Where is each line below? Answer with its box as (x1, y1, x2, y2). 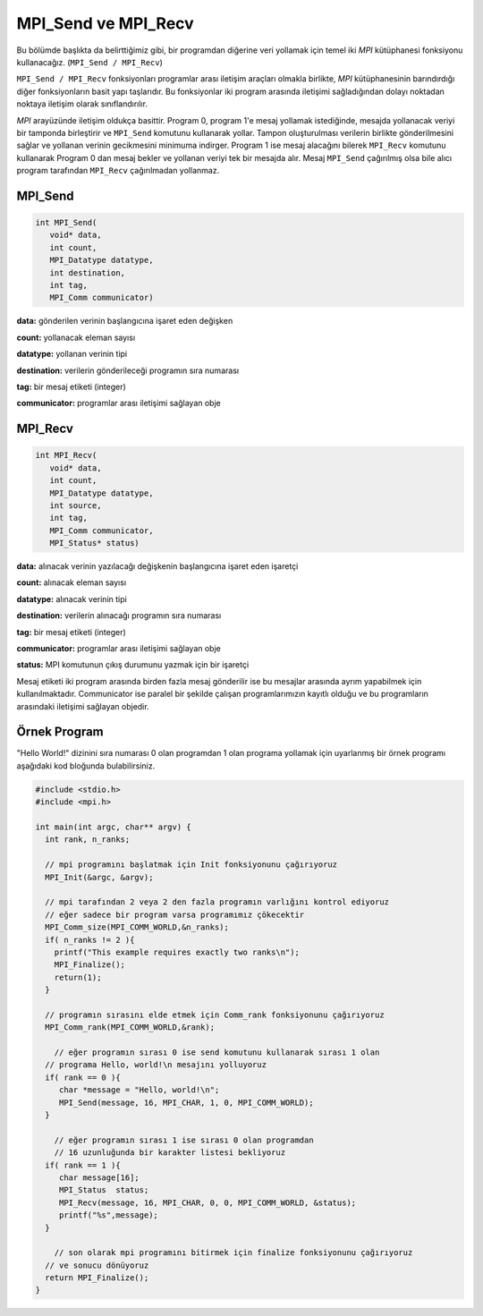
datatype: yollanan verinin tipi (16, 349, 128, 360)
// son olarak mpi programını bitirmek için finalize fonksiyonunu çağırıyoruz (54, 1248, 413, 1258)
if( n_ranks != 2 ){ (45, 935, 135, 945)
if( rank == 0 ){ (45, 1072, 121, 1083)
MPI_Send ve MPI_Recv (16, 13, 194, 33)
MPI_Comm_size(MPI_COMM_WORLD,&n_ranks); (45, 922, 230, 932)
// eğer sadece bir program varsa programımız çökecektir (45, 909, 305, 920)
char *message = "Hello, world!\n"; (58, 1085, 220, 1095)
